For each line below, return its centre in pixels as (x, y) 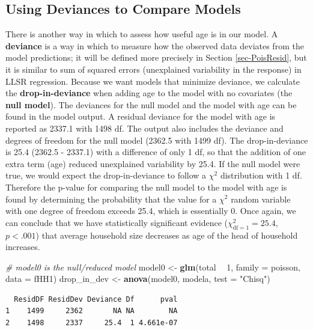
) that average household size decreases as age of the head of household (167, 235)
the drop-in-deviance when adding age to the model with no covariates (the (149, 93)
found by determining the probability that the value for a (111, 199)
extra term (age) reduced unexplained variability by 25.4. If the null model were (153, 163)
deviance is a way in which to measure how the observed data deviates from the (155, 45)
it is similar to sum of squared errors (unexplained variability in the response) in (153, 69)
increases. (23, 247)
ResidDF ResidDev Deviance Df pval (96, 299)
